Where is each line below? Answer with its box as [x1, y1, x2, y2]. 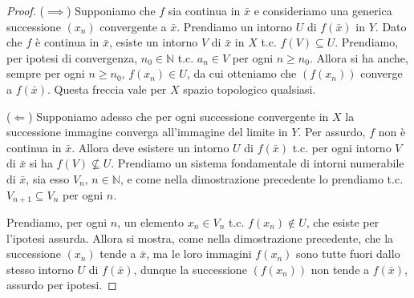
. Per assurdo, [298, 123, 366, 140]
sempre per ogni [6, 65, 85, 82]
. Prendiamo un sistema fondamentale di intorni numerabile [111, 155, 404, 171]
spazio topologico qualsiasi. [183, 80, 316, 97]
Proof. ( [6, 2, 44, 18]
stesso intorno [6, 260, 74, 277]
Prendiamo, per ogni [6, 213, 108, 230]
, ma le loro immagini [146, 245, 252, 262]
